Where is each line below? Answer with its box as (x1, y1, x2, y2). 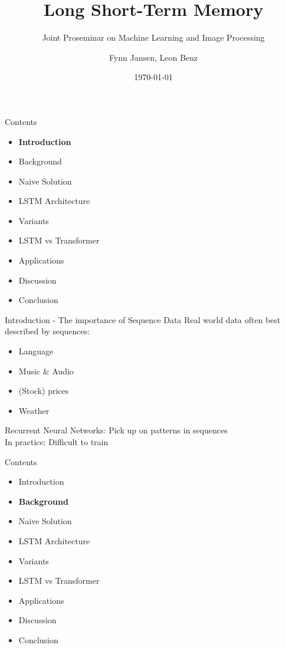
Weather (18, 404, 50, 416)
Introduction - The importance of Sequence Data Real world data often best (5, 313, 281, 325)
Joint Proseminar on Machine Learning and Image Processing (42, 31, 265, 44)
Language (18, 345, 54, 357)
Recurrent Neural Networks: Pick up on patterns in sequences (5, 424, 228, 436)
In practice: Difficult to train (5, 436, 109, 448)
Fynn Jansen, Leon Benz (109, 51, 198, 63)
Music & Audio (18, 364, 74, 377)
